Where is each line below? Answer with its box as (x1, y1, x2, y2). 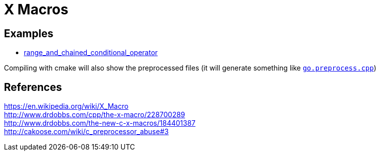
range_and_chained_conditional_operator (24, 48, 158, 57)
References (4, 80, 62, 93)
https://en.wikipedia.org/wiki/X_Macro (4, 102, 128, 111)
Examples (4, 27, 54, 40)
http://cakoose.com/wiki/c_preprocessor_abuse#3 (4, 127, 169, 136)
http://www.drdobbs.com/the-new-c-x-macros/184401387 (4, 119, 195, 128)
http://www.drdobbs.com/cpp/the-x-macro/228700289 (4, 110, 186, 119)
